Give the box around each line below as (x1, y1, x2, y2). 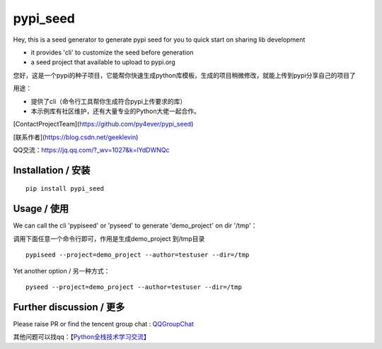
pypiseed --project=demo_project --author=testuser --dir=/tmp (25, 251, 250, 259)
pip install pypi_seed (25, 184, 105, 193)
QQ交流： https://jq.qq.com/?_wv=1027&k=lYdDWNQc (13, 146, 170, 155)
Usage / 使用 (13, 203, 69, 215)
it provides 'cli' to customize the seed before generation (30, 48, 194, 57)
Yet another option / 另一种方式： (13, 266, 110, 275)
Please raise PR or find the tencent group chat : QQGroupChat (13, 319, 195, 328)
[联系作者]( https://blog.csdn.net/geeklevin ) (13, 133, 139, 141)
